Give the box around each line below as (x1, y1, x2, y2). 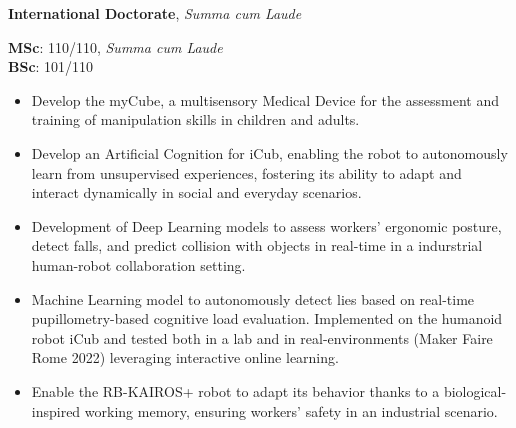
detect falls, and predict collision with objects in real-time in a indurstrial (31, 235, 483, 256)
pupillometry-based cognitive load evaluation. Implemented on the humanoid (31, 308, 503, 329)
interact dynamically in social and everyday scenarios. (31, 182, 362, 203)
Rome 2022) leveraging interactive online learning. (31, 347, 339, 368)
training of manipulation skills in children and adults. (31, 109, 360, 130)
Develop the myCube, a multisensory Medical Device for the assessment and (31, 89, 499, 110)
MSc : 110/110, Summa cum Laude (8, 36, 223, 57)
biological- (443, 380, 507, 401)
